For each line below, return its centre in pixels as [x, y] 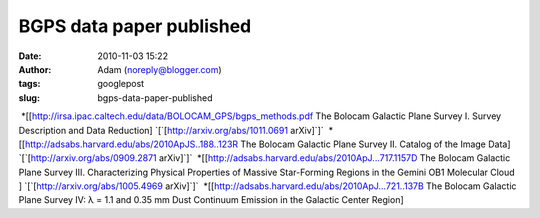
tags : [29, 84]
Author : [35, 69]
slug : [29, 97]
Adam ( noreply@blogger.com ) [159, 69]
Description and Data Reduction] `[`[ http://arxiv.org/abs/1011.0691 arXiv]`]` [171, 130]
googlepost [121, 84]
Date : [30, 56]
